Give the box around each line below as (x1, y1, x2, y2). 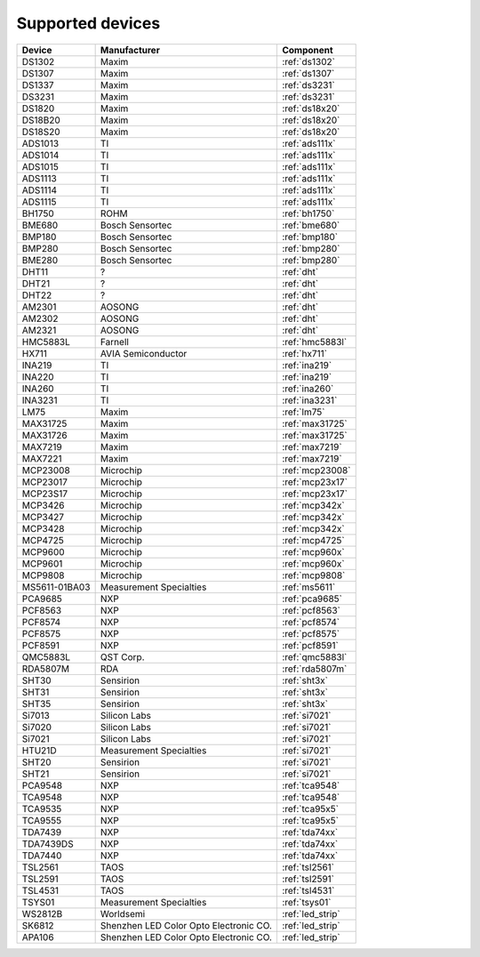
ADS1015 (21, 160, 60, 173)
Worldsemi (100, 907, 146, 920)
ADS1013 (21, 137, 60, 149)
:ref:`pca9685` (281, 592, 342, 605)
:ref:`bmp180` (281, 230, 339, 243)
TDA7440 (21, 849, 62, 862)
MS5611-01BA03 (21, 581, 91, 593)
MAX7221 (21, 452, 62, 464)
